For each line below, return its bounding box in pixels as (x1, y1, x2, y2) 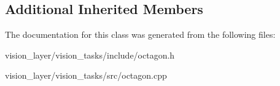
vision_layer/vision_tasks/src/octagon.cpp (5, 69, 167, 82)
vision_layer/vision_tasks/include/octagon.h (5, 48, 175, 61)
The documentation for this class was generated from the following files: (5, 28, 276, 41)
